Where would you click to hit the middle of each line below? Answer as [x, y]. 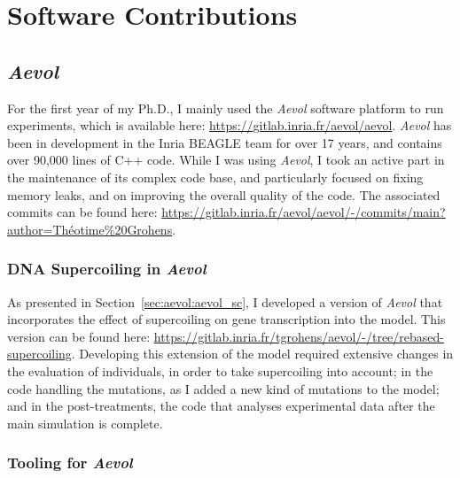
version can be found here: [79, 336]
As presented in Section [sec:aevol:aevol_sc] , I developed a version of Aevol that [225, 301]
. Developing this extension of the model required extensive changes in [262, 354]
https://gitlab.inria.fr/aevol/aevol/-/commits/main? [304, 212]
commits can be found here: [82, 212]
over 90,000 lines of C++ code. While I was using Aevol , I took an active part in [226, 160]
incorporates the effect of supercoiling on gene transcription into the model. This [226, 319]
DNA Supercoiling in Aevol [107, 269]
